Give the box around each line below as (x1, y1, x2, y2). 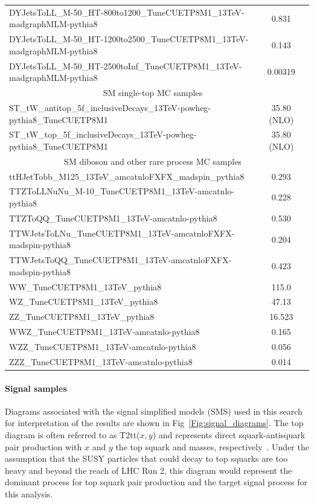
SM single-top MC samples (103, 86, 203, 99)
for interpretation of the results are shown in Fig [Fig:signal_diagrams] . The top (5, 416, 304, 429)
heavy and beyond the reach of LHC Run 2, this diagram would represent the (5, 464, 292, 476)
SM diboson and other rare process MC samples (64, 155, 242, 167)
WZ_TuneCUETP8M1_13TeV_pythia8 (9, 295, 158, 308)
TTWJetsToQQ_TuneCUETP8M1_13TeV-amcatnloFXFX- (9, 254, 232, 266)
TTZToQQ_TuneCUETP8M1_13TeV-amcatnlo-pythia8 (9, 211, 217, 224)
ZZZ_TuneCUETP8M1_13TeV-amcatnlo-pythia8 (9, 355, 193, 368)
